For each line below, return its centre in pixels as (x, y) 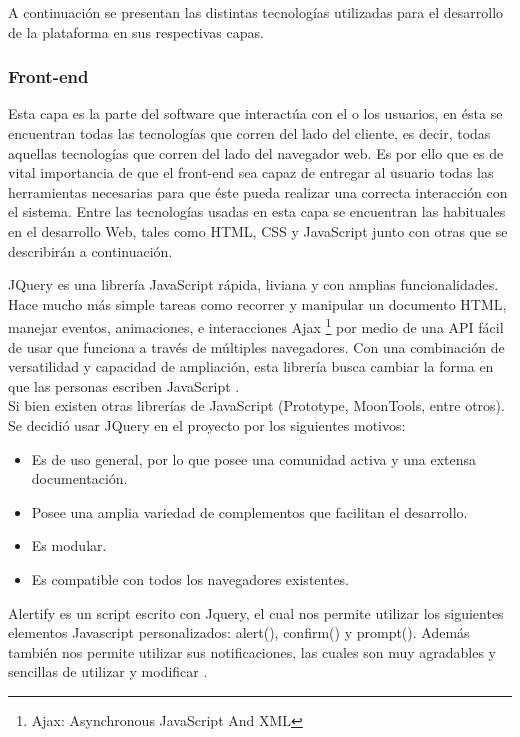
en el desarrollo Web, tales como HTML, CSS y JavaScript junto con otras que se (258, 230)
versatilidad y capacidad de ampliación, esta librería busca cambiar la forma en (251, 366)
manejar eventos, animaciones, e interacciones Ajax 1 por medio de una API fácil (256, 325)
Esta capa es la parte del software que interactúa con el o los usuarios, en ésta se (255, 113)
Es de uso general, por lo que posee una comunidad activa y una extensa (254, 458)
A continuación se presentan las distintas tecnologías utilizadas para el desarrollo (256, 12)
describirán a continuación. (90, 250)
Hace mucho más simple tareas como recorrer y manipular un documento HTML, (257, 303)
